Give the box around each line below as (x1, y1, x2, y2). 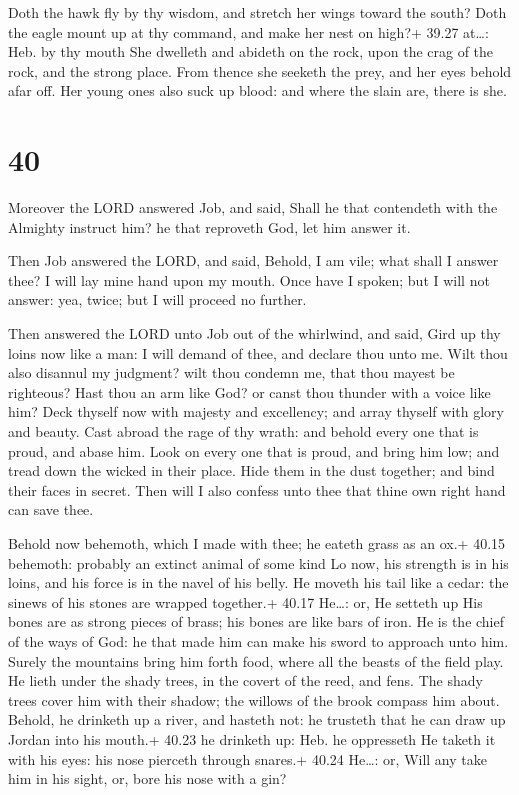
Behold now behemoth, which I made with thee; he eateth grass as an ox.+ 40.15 (8, 533, 506, 553)
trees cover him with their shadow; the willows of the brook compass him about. (8, 689, 500, 710)
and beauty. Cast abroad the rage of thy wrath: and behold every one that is (8, 421, 479, 442)
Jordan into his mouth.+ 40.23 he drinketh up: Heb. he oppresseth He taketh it (8, 728, 496, 749)
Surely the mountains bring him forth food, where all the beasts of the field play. (8, 650, 504, 671)
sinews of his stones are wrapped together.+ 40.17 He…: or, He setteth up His (8, 591, 483, 612)
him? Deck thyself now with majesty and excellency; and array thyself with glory (8, 401, 504, 422)
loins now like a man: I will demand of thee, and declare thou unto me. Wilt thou (8, 342, 508, 363)
